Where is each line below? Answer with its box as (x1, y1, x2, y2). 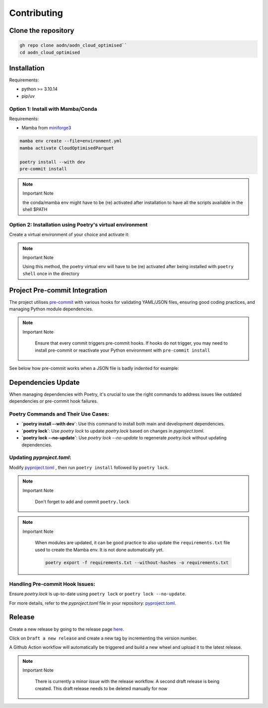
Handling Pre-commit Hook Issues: (9, 580, 95, 587)
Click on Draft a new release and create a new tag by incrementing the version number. (9, 635, 198, 641)
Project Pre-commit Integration (9, 286, 108, 294)
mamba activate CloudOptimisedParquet (19, 145, 114, 151)
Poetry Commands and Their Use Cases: (9, 411, 109, 418)
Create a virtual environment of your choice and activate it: (9, 231, 130, 238)
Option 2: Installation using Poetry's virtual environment (9, 221, 148, 228)
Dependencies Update (9, 378, 80, 387)
